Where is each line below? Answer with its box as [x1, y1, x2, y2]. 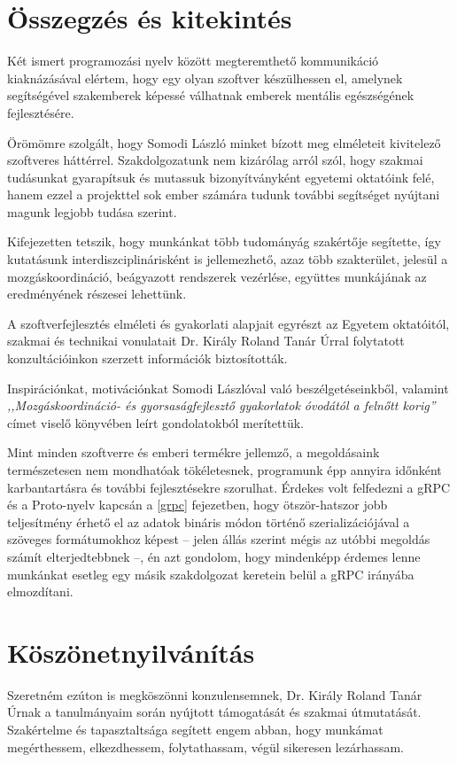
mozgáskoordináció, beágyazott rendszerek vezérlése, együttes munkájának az [7, 267, 427, 285]
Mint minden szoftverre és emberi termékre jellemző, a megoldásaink [7, 443, 380, 462]
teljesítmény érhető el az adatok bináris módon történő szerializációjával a [7, 512, 410, 531]
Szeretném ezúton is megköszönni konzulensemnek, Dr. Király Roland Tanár [7, 685, 422, 704]
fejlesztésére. [7, 103, 74, 121]
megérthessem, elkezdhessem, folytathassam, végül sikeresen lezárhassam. [7, 737, 405, 756]
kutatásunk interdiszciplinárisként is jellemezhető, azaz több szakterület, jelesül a [7, 250, 448, 268]
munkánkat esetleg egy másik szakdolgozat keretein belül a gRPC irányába [7, 564, 414, 583]
